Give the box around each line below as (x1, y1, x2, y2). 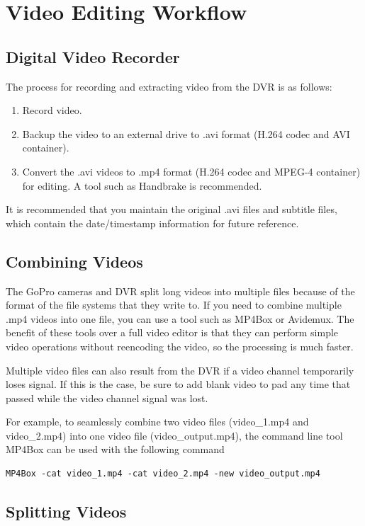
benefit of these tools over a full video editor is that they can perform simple (6, 325, 339, 340)
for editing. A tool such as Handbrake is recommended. (22, 178, 262, 193)
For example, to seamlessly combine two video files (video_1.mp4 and (6, 414, 309, 429)
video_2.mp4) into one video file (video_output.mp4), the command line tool (6, 428, 343, 442)
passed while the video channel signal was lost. (6, 390, 208, 405)
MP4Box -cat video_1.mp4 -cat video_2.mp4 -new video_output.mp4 (6, 469, 320, 479)
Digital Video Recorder (6, 45, 180, 67)
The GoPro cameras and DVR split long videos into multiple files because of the (6, 283, 355, 298)
